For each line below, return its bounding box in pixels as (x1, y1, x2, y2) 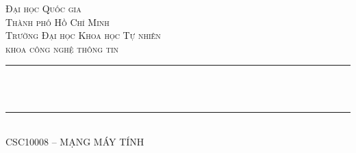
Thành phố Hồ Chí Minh (5, 14, 110, 29)
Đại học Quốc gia (5, 1, 81, 15)
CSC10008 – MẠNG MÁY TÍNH (5, 135, 144, 149)
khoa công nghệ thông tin (5, 41, 119, 55)
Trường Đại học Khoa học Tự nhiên (5, 28, 161, 42)
